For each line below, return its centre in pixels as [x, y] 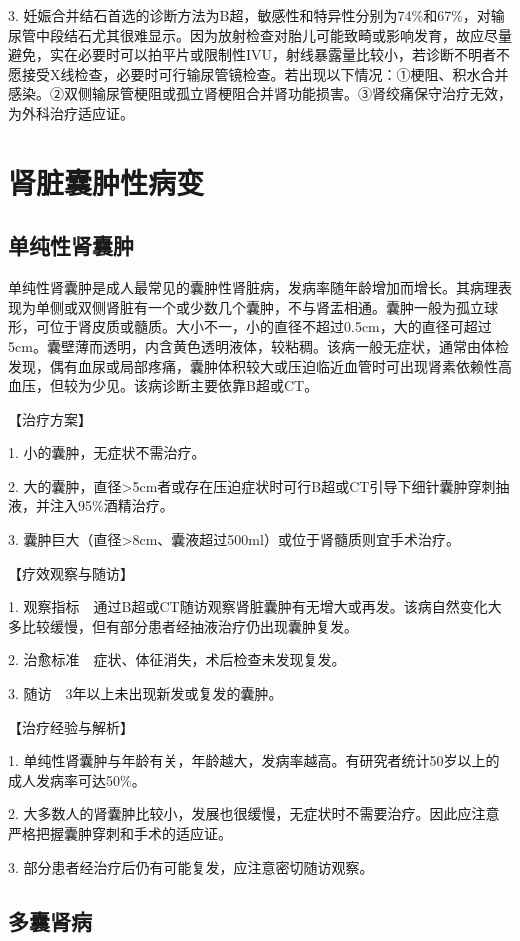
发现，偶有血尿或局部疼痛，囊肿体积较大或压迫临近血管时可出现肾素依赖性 [253, 365]
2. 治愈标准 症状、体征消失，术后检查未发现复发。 [177, 659]
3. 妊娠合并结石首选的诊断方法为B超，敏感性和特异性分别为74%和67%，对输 [256, 15]
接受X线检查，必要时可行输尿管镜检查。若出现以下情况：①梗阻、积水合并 [265, 73]
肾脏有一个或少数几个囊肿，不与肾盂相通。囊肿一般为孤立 [294, 306]
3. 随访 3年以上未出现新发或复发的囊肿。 [145, 693]
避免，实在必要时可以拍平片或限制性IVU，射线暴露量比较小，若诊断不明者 [252, 54]
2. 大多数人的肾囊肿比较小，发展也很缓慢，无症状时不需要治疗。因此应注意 [254, 813]
